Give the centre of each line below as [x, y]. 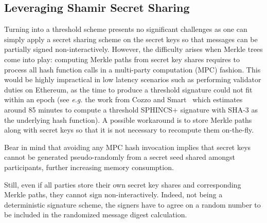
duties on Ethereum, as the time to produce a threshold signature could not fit [128, 89]
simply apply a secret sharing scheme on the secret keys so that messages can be [131, 39]
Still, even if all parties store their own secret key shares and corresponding [123, 184]
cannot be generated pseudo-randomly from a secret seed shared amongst [120, 157]
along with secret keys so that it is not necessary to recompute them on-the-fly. [129, 130]
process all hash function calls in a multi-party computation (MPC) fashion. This [132, 69]
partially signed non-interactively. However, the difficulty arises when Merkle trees [133, 49]
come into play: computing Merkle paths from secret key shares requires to [122, 59]
